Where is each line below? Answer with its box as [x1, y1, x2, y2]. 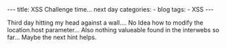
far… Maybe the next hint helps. [7, 33, 97, 41]
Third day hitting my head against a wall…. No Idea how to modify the [7, 19, 204, 27]
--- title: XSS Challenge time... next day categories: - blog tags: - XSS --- [7, 5, 214, 13]
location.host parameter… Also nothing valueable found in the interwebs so [7, 26, 220, 34]
